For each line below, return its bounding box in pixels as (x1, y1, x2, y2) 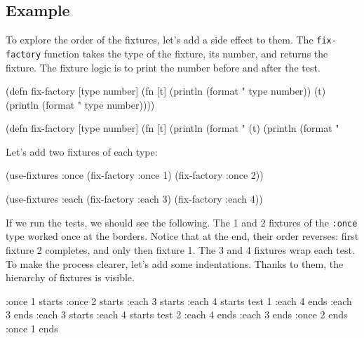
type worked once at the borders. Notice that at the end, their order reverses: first (6, 229, 359, 243)
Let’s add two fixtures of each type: (6, 144, 158, 158)
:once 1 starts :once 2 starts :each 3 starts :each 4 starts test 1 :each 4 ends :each (6, 293, 352, 308)
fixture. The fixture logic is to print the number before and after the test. (6, 60, 321, 74)
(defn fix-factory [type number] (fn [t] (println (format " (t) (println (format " (6, 121, 339, 135)
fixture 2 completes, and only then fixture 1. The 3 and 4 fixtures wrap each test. (6, 242, 355, 257)
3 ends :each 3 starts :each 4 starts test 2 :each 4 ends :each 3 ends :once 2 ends (6, 307, 348, 322)
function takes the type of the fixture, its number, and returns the (43, 46, 328, 60)
